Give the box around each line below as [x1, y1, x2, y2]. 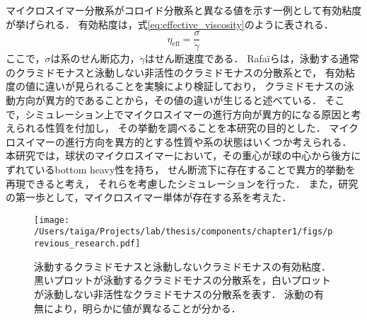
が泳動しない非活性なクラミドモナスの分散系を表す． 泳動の [34, 286, 315, 301]
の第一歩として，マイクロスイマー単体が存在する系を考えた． [6, 190, 292, 205]
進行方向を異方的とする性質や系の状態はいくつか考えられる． [64, 134, 352, 149]
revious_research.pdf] [34, 239, 141, 249]
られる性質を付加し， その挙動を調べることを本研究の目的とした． [15, 120, 326, 135]
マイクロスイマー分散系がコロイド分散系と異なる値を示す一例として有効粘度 [6, 3, 362, 17]
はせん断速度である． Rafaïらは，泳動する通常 [144, 51, 359, 66]
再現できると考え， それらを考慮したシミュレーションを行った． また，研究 [6, 176, 359, 190]
